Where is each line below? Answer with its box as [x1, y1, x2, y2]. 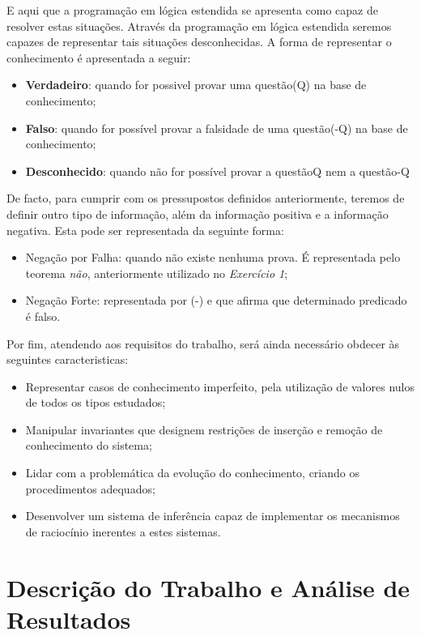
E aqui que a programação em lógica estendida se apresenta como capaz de [6, 2, 378, 18]
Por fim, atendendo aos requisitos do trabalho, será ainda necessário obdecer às [6, 335, 400, 352]
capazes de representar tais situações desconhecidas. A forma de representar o [6, 33, 392, 50]
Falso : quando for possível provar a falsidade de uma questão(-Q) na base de [25, 119, 408, 136]
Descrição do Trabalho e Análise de [6, 570, 410, 604]
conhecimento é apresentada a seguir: [6, 49, 191, 66]
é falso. [25, 307, 61, 324]
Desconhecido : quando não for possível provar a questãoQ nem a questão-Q [25, 162, 410, 179]
